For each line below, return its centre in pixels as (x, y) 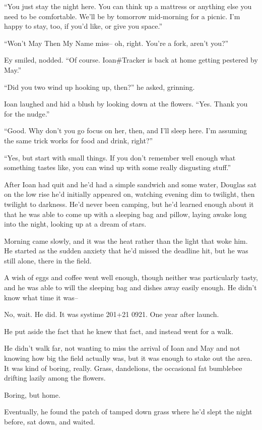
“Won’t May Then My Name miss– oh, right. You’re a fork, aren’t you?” (116, 43)
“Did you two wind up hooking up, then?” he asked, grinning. (100, 87)
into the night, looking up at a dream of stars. (75, 224)
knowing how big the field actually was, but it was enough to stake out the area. (128, 358)
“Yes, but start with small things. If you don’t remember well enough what (120, 157)
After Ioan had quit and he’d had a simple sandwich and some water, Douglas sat (130, 184)
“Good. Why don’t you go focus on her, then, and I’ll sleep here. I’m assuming (125, 130)
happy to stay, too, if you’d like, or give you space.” (83, 26)
